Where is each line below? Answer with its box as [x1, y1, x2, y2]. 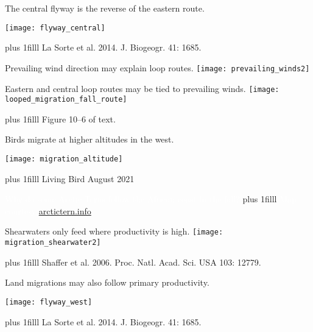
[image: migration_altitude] [5, 155, 123, 163]
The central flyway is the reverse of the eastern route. [5, 2, 205, 14]
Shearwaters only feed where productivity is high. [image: [5, 225, 223, 238]
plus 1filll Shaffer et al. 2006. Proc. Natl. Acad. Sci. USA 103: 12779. [5, 255, 261, 268]
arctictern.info [38, 204, 91, 217]
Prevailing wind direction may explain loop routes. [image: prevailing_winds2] [5, 61, 310, 74]
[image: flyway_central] [5, 23, 105, 32]
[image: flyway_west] [5, 297, 93, 306]
